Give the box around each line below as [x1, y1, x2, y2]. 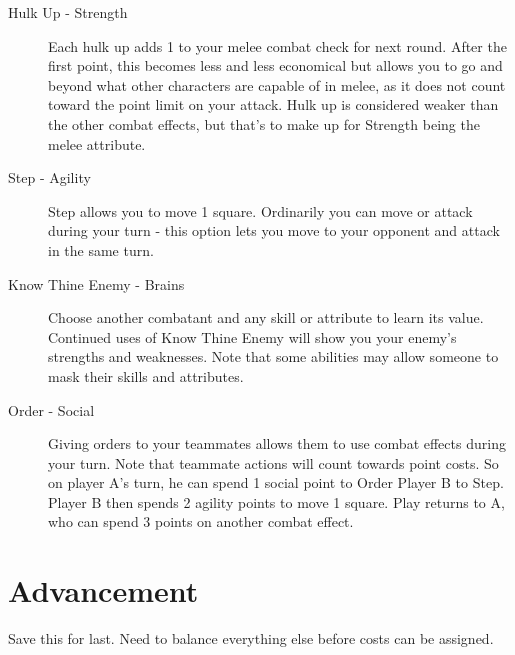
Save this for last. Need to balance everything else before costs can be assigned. [8, 628, 494, 649]
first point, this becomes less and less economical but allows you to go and [48, 55, 503, 76]
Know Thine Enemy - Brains [8, 273, 185, 294]
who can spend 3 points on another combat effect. [48, 511, 354, 532]
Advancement [8, 570, 199, 611]
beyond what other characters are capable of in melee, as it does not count [48, 74, 506, 95]
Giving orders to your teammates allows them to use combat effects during [48, 433, 506, 454]
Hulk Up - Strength [8, 2, 128, 22]
